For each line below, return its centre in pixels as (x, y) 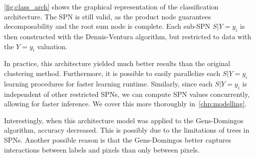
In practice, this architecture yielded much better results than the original (117, 63)
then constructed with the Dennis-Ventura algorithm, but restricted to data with (128, 36)
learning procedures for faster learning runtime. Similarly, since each (108, 83)
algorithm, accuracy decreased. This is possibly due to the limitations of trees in (127, 130)
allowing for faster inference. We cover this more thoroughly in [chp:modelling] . (126, 104)
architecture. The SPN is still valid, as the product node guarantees (108, 16)
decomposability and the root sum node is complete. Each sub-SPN (107, 26)
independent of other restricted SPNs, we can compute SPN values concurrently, (127, 94)
